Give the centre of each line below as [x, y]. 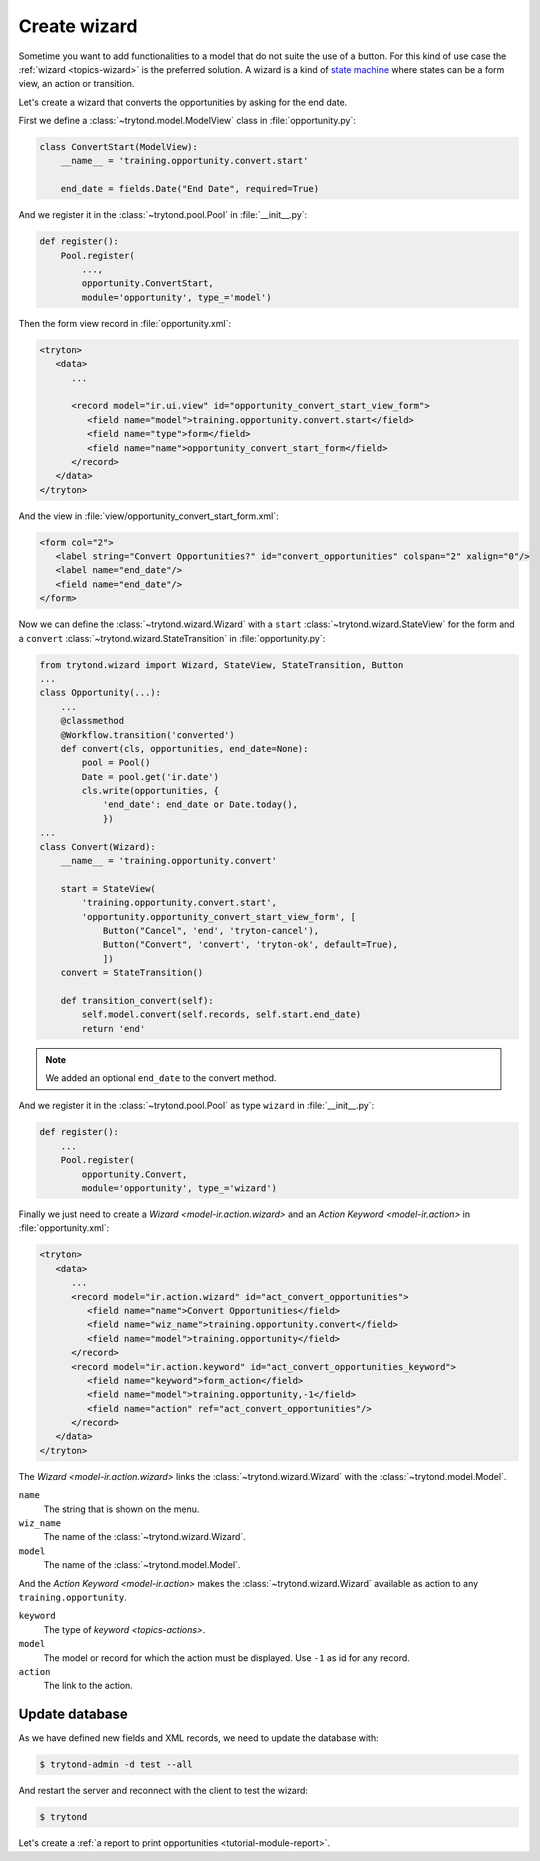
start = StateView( [108, 888]
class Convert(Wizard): [98, 846]
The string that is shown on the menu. [121, 1509]
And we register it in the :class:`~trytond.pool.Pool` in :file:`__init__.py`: [163, 215]
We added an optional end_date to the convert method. [161, 1078]
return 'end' [113, 1028]
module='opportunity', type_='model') [176, 297]
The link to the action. [88, 1686]
